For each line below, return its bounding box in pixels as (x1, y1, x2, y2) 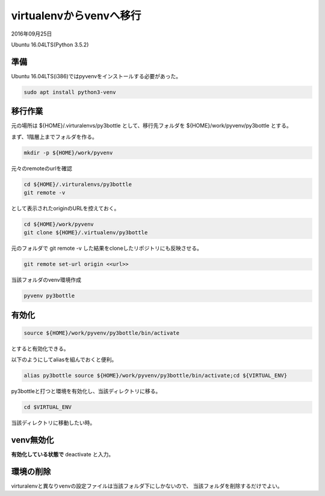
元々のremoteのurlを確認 (11, 164, 72, 172)
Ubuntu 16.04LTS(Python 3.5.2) (11, 41, 89, 48)
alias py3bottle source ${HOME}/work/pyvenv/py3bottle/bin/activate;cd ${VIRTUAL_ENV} (23, 372, 288, 379)
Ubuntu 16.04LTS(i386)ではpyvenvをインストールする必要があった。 (11, 72, 182, 79)
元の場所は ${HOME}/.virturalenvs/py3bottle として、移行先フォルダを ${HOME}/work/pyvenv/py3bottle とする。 (11, 122, 292, 129)
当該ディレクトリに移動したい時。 (11, 419, 96, 427)
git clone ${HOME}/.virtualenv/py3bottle (23, 229, 148, 236)
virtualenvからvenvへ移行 (11, 9, 141, 22)
